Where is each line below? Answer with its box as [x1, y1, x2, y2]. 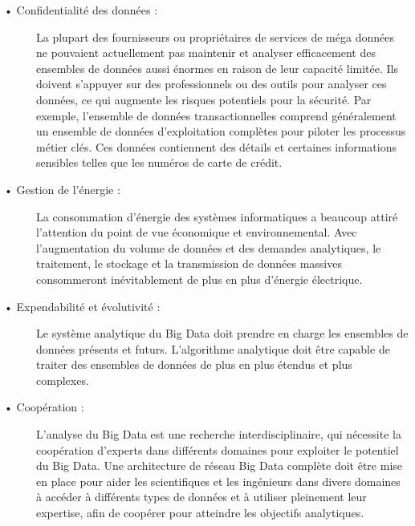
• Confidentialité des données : [4, 2, 158, 18]
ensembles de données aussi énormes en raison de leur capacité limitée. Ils [36, 59, 398, 76]
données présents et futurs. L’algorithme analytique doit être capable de [36, 340, 390, 357]
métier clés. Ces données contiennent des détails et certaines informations [36, 138, 397, 155]
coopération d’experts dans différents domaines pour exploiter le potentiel [36, 441, 399, 458]
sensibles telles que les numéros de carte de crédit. [36, 154, 283, 171]
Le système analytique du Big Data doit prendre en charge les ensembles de [36, 325, 409, 342]
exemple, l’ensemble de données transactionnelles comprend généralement [36, 107, 397, 123]
